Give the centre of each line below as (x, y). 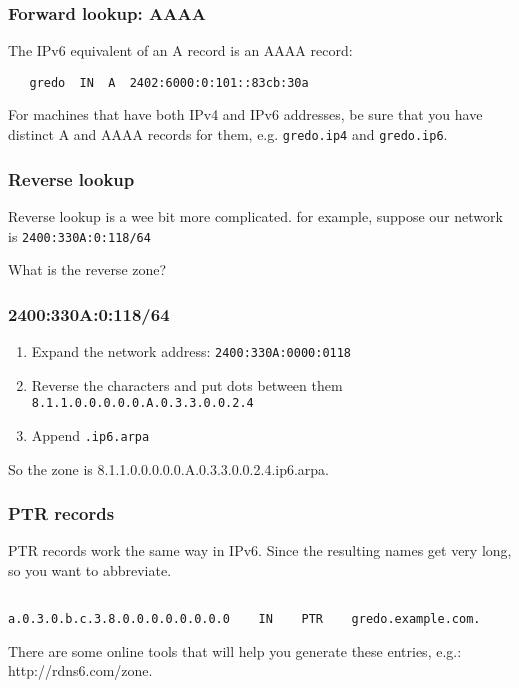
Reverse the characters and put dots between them (187, 384)
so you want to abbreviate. (90, 569)
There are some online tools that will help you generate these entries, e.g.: (235, 650)
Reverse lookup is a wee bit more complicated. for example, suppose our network (255, 215)
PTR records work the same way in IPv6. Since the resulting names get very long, (260, 550)
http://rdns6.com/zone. (80, 670)
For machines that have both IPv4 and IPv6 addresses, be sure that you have (245, 114)
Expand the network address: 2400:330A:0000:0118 (191, 351)
